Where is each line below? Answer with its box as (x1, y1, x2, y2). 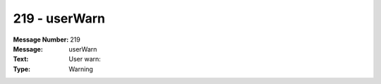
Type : (13, 64, 31, 73)
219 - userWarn (13, 11, 106, 26)
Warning (68, 64, 93, 73)
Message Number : (13, 35, 69, 44)
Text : (13, 55, 29, 64)
